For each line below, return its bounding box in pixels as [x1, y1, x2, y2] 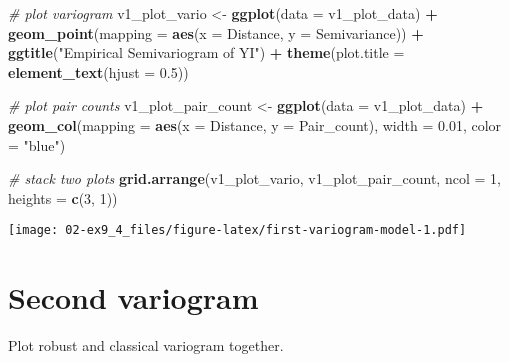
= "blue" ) [8, 134, 66, 155]
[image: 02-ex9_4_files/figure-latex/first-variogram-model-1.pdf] [8, 223, 467, 238]
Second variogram [8, 277, 259, 318]
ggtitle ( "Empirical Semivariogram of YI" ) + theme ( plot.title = [8, 42, 405, 63]
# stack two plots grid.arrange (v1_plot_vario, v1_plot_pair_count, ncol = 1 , [8, 168, 501, 189]
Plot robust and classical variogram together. [8, 335, 284, 356]
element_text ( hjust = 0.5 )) [8, 61, 189, 82]
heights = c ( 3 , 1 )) [8, 187, 118, 208]
